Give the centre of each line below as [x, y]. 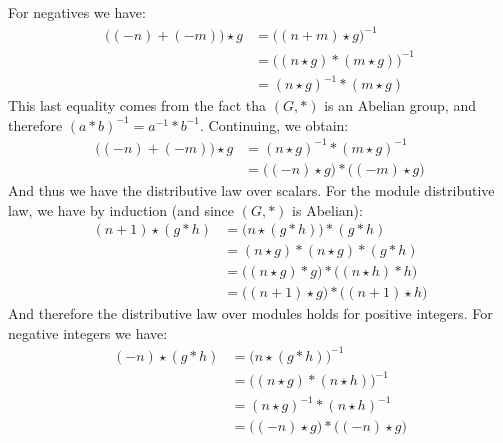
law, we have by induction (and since [121, 209]
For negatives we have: [77, 12]
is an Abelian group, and [400, 105]
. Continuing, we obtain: [274, 124]
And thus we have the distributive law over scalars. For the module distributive [251, 189]
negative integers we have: [88, 332]
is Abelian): [327, 209]
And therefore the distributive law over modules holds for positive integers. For [250, 313]
